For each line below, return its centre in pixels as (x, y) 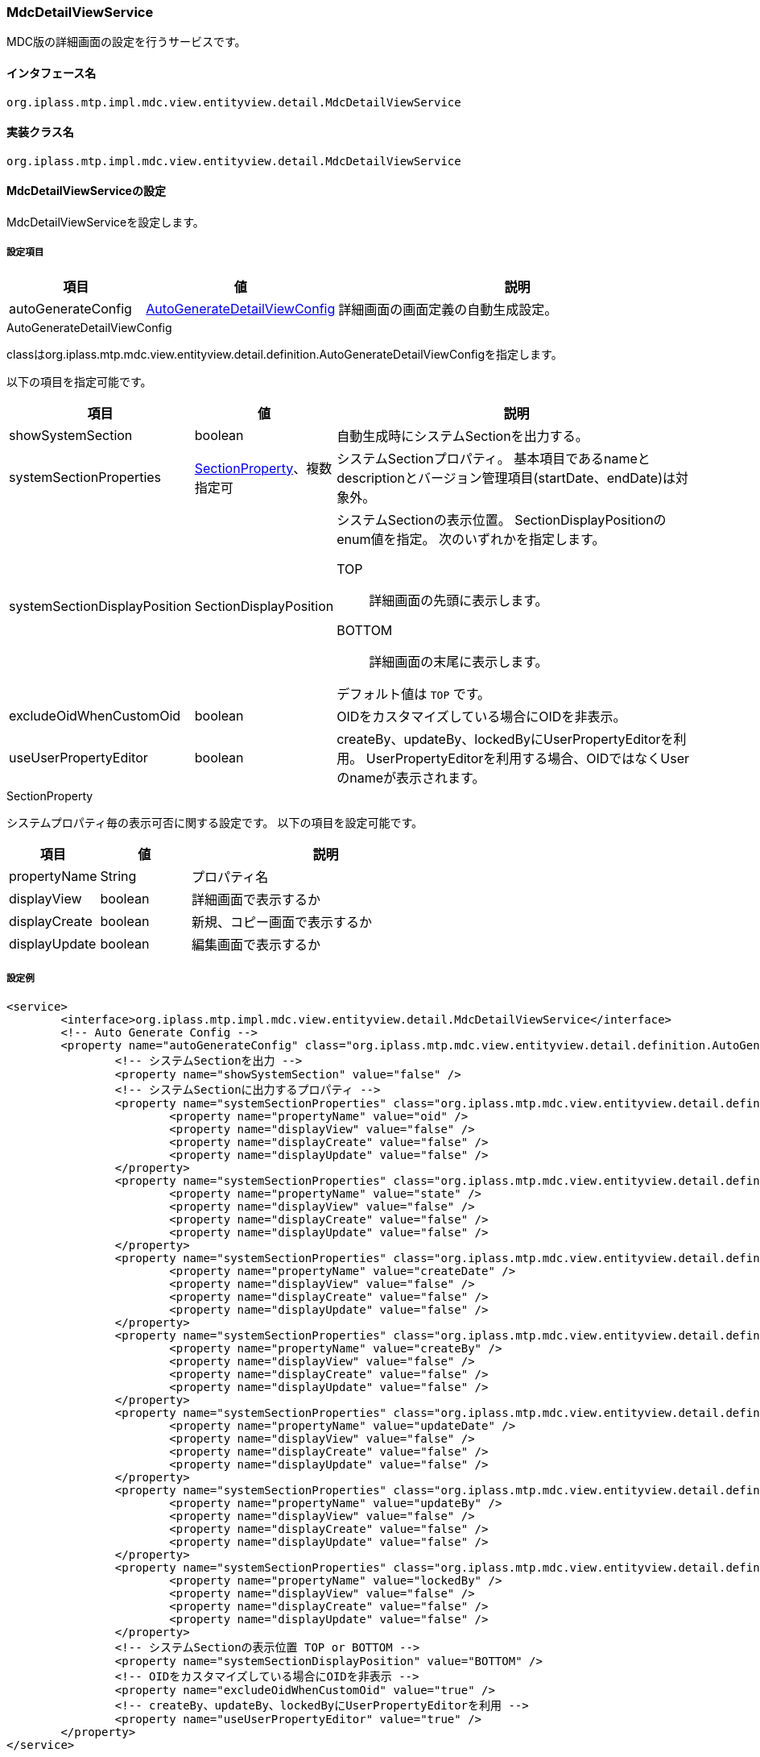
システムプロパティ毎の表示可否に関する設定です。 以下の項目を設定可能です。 (215, 822)
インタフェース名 (52, 73)
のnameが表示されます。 (411, 777)
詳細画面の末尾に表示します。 (458, 661)
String (118, 876)
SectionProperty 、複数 (263, 468)
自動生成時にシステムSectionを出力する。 (463, 436)
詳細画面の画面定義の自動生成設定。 (448, 309)
